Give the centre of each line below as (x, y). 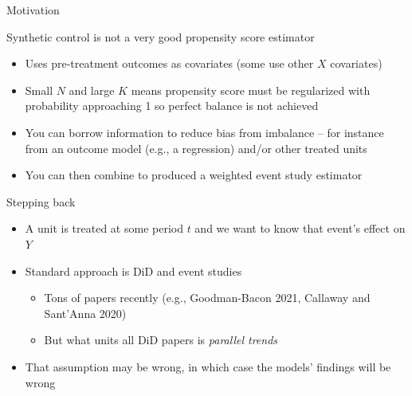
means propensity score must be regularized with (251, 90)
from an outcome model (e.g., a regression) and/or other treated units (196, 148)
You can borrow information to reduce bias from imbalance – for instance (204, 132)
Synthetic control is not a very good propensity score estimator (161, 36)
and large (92, 90)
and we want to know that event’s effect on (300, 228)
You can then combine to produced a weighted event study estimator (194, 175)
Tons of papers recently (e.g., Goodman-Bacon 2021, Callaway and (207, 298)
